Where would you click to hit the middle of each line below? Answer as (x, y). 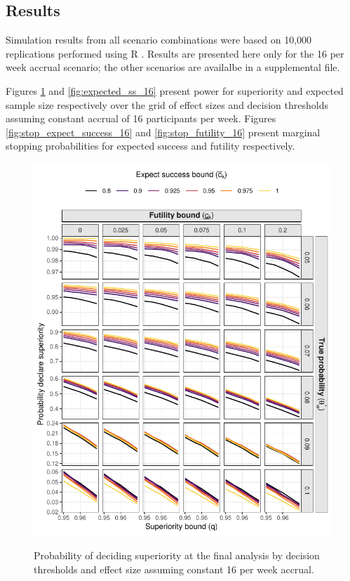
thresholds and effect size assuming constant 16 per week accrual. (174, 569)
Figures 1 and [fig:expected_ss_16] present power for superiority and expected (175, 90)
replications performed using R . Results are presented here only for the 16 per (175, 53)
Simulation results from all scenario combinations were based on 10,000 (159, 40)
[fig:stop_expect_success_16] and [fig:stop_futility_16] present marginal (163, 132)
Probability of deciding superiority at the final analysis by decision (177, 555)
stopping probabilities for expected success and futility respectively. (150, 146)
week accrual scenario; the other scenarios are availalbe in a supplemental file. (173, 67)
